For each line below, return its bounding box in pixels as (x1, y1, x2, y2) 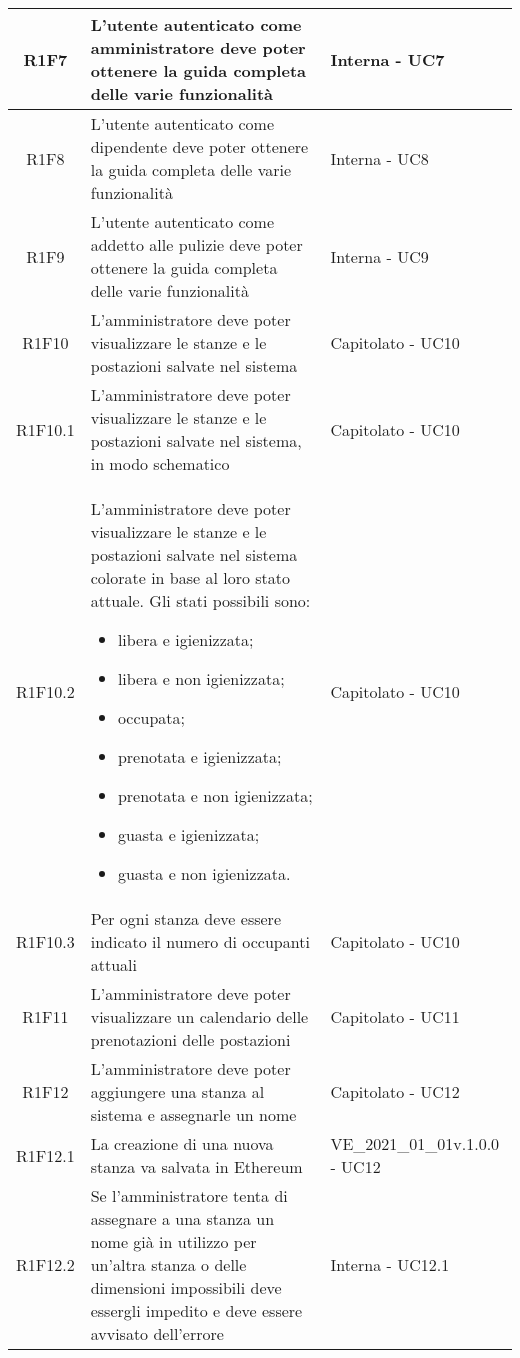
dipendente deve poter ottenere (90, 135, 309, 158)
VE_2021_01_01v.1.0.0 (330, 1132, 500, 1155)
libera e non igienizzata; (117, 667, 285, 690)
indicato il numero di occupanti (90, 930, 310, 953)
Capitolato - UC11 (330, 1005, 460, 1028)
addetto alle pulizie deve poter (90, 233, 303, 256)
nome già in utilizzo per (90, 1230, 257, 1253)
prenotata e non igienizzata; (117, 784, 313, 807)
